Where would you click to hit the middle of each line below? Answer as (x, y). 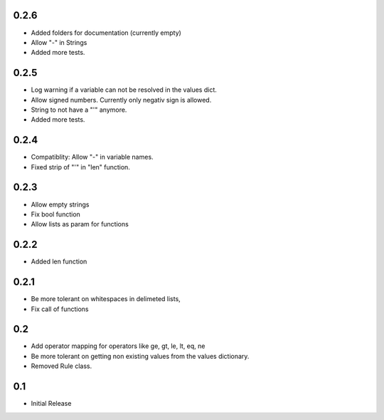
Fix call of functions (60, 309)
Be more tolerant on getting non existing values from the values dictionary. (140, 356)
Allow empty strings (60, 204)
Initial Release (51, 404)
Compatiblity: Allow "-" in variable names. (92, 157)
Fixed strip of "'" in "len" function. (81, 167)
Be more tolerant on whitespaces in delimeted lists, (106, 299)
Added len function (59, 262)
